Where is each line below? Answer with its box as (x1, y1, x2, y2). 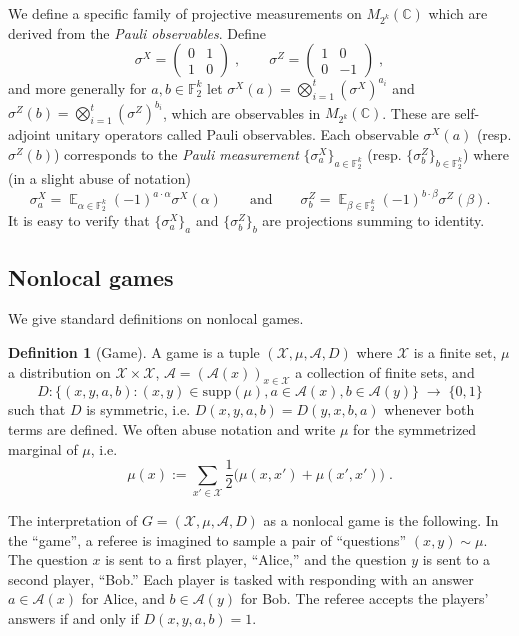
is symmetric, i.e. (86, 399, 191, 420)
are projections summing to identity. (262, 210, 485, 231)
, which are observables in (162, 102, 321, 123)
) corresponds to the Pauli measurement (53, 143, 299, 164)
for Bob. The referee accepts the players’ (240, 588, 489, 609)
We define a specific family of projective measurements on (8, 3, 362, 23)
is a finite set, (413, 341, 497, 362)
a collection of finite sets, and (295, 361, 475, 382)
